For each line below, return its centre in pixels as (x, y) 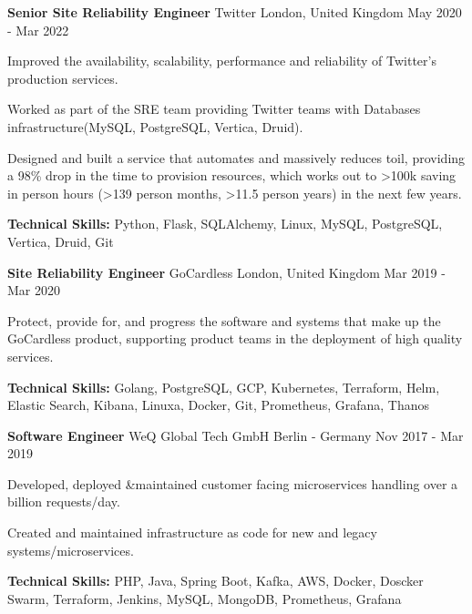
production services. (63, 78)
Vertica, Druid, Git (61, 241)
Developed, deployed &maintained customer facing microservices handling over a (233, 483)
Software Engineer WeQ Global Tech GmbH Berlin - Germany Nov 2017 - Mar (236, 435)
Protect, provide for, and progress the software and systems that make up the (224, 320)
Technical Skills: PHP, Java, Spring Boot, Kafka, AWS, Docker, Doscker (215, 581)
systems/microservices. (71, 550)
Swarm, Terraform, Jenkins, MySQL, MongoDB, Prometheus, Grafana (205, 598)
